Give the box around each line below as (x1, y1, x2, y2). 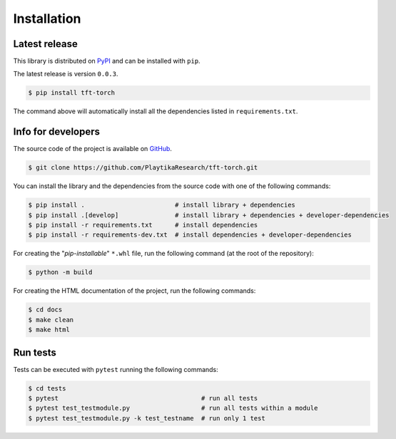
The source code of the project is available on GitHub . (13, 145, 173, 153)
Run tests (13, 346, 56, 358)
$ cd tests (28, 384, 66, 392)
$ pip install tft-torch (28, 89, 116, 97)
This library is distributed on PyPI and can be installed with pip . (13, 57, 200, 66)
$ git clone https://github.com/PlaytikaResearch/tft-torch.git (28, 164, 258, 172)
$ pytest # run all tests (28, 394, 258, 403)
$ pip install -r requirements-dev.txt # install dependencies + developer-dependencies (28, 231, 352, 239)
